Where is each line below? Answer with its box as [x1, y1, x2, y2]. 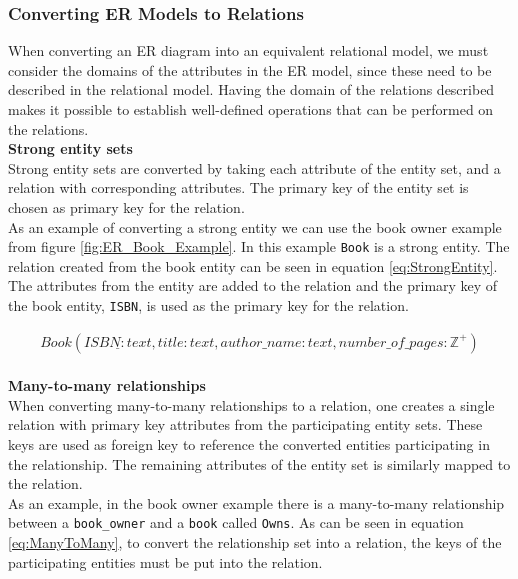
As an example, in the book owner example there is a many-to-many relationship [8, 492, 505, 513]
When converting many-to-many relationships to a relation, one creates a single [8, 394, 495, 415]
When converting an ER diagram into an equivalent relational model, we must [8, 40, 489, 61]
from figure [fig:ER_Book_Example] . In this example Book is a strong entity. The [8, 236, 510, 257]
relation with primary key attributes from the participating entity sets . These [8, 414, 483, 435]
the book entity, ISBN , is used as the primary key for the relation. [8, 295, 409, 315]
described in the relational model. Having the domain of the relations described [8, 79, 495, 100]
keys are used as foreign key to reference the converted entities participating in [8, 434, 490, 455]
